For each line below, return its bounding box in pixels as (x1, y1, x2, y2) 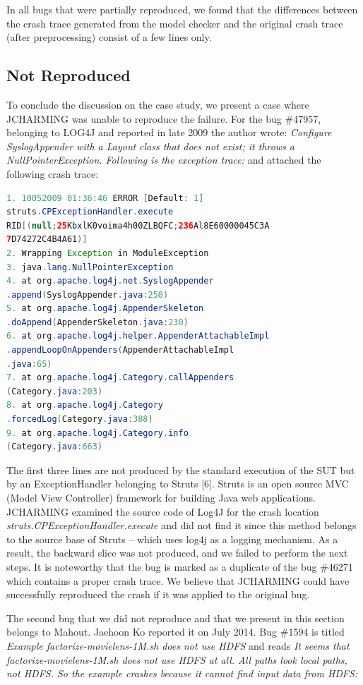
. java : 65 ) (6, 358, 52, 369)
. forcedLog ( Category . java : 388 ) (6, 414, 153, 425)
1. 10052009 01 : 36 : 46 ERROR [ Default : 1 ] (6, 193, 204, 203)
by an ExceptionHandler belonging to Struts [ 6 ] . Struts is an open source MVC (6, 476, 349, 491)
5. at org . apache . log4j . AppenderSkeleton (6, 303, 204, 314)
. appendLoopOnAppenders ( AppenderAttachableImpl (6, 345, 234, 356)
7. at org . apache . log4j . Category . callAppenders (6, 372, 234, 383)
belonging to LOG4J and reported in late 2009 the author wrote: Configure (6, 125, 332, 140)
